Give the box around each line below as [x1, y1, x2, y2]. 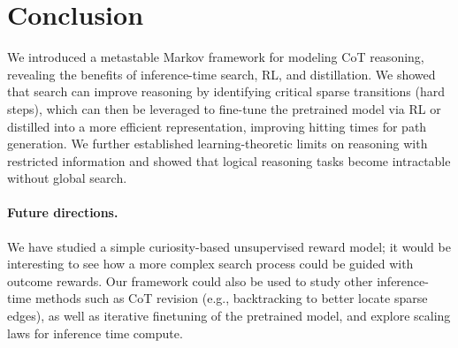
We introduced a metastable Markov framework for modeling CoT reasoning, [7, 48, 424, 66]
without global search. [7, 169, 127, 187]
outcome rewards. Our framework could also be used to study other [7, 271, 373, 290]
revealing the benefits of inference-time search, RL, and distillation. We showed [7, 64, 436, 83]
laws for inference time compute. [7, 323, 183, 342]
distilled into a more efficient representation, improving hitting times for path [7, 117, 427, 135]
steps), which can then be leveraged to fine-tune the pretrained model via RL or [7, 99, 441, 117]
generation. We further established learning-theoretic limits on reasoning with [7, 134, 428, 153]
